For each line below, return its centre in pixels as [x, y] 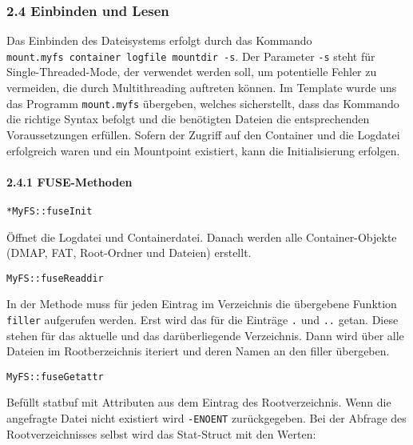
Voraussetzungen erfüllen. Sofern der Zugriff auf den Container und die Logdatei [203, 134]
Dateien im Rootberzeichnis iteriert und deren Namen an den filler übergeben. [198, 351]
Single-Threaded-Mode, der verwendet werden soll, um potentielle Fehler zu [192, 72]
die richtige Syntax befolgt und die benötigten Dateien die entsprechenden [188, 119]
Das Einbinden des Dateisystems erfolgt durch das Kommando [159, 40]
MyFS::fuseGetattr [55, 377]
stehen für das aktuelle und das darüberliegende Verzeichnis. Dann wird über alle [205, 335]
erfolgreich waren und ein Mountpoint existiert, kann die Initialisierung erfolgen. [203, 150]
